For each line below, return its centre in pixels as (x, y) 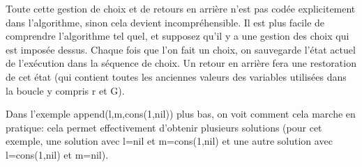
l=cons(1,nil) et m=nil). (57, 154)
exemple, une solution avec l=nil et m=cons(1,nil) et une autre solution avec (169, 141)
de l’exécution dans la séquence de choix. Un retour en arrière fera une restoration (181, 63)
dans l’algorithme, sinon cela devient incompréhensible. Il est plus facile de (165, 22)
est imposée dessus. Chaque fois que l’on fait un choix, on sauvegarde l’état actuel (181, 49)
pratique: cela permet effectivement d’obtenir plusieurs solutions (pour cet (164, 127)
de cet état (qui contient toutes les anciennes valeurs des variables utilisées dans (176, 76)
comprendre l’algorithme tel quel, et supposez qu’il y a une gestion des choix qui (178, 36)
